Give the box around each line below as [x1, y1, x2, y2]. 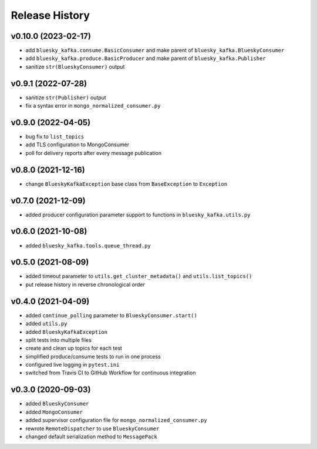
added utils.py [25, 320, 68, 327]
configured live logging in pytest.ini [25, 361, 120, 368]
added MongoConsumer [25, 408, 83, 416]
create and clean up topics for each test [25, 344, 123, 352]
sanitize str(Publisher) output [25, 94, 107, 101]
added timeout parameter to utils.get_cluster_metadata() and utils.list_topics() [25, 273, 252, 280]
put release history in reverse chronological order [25, 281, 145, 288]
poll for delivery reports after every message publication [25, 149, 161, 156]
